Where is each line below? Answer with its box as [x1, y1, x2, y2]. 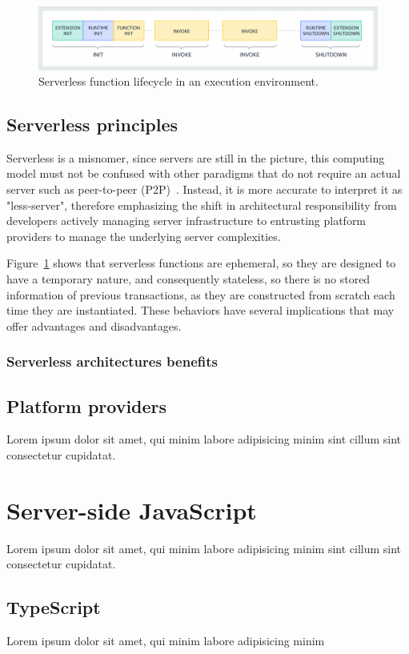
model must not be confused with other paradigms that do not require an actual [6, 165, 401, 182]
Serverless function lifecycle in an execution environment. [38, 73, 319, 90]
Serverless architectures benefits [6, 351, 218, 371]
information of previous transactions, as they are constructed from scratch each [6, 286, 395, 303]
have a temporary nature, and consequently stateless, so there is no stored [6, 271, 371, 287]
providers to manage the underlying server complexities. [6, 227, 281, 244]
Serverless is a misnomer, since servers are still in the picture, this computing [6, 149, 385, 166]
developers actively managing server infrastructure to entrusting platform [6, 212, 367, 229]
